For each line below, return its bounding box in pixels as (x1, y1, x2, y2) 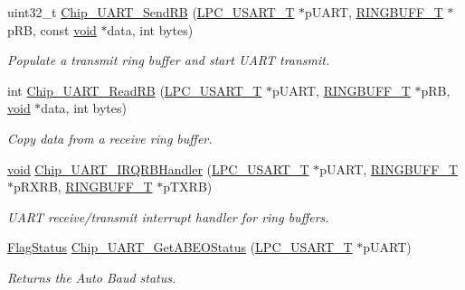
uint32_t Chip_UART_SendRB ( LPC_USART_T (7, 3, 295, 21)
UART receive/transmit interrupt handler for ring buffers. (7, 207, 329, 226)
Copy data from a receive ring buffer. (7, 128, 213, 147)
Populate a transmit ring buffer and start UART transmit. (7, 51, 330, 70)
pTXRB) (163, 177, 213, 196)
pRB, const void (7, 20, 97, 39)
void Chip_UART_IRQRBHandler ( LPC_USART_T (7, 159, 309, 178)
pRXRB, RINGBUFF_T (14, 177, 153, 196)
